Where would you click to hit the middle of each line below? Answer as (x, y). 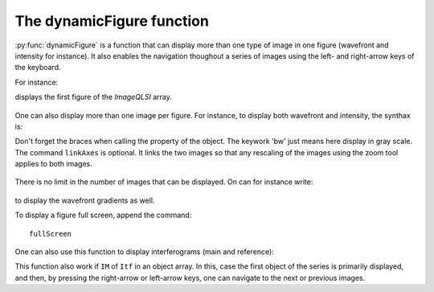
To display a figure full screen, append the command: (103, 215)
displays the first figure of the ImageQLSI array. (94, 97)
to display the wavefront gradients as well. (85, 200)
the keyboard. (38, 68)
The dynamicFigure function (112, 21)
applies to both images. (53, 164)
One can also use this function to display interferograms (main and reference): (145, 252)
